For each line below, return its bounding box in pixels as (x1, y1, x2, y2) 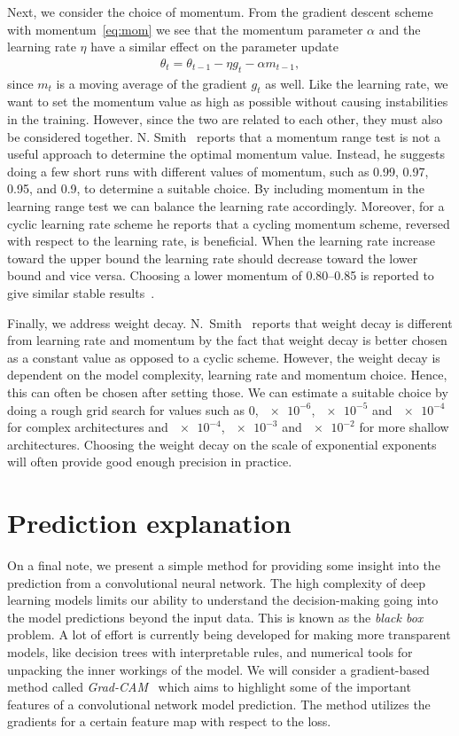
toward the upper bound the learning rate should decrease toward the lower (7, 248, 418, 267)
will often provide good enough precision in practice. (7, 452, 292, 471)
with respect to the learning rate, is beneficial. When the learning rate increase (7, 231, 436, 250)
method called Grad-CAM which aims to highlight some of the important (7, 677, 411, 696)
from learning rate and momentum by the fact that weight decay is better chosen (7, 331, 447, 349)
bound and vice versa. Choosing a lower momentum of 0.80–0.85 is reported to (7, 266, 434, 285)
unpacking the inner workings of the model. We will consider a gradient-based (7, 660, 430, 678)
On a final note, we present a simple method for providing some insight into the (7, 556, 440, 574)
